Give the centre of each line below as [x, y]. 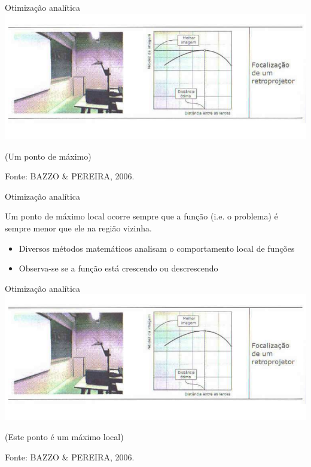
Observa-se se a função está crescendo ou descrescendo [118, 268]
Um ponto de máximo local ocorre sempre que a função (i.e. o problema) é [141, 216]
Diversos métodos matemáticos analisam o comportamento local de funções [157, 248]
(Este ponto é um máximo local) [64, 437]
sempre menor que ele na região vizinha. [78, 228]
